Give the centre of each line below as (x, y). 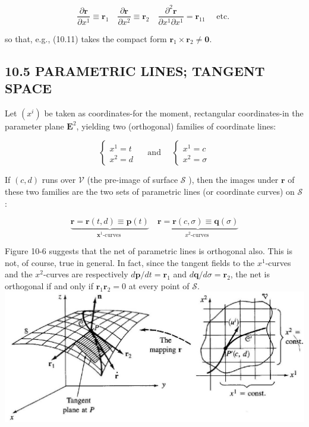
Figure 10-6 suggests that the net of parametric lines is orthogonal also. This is (149, 251)
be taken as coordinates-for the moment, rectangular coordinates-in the (174, 113)
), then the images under (234, 180)
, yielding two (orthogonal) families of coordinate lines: (176, 126)
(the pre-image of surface (133, 180)
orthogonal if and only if (49, 285)
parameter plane (34, 126)
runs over (59, 180)
